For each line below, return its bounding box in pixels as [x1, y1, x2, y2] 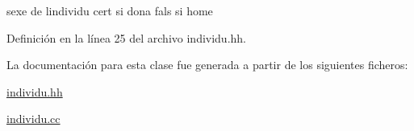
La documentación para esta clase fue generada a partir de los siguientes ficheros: [6, 56, 408, 73]
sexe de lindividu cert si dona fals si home [6, 2, 213, 18]
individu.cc [6, 110, 61, 127]
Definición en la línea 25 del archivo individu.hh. [6, 29, 247, 46]
